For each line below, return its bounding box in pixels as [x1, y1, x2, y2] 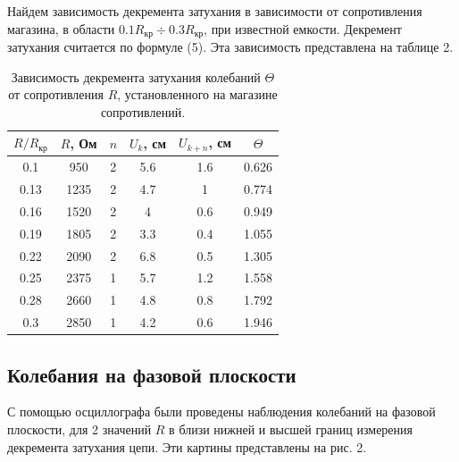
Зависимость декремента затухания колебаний [11, 67, 261, 86]
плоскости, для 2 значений [7, 419, 152, 438]
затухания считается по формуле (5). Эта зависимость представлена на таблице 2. [7, 38, 454, 56]
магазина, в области [7, 19, 115, 38]
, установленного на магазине [117, 85, 278, 104]
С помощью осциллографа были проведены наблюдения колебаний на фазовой [7, 402, 436, 421]
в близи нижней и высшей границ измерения [169, 419, 413, 438]
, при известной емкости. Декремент [204, 19, 402, 38]
